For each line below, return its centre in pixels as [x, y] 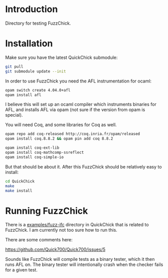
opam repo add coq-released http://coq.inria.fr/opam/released [73, 134]
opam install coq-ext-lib [32, 148]
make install [19, 191]
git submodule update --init [36, 71]
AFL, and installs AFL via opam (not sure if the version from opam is [75, 110]
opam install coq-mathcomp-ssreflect [45, 152]
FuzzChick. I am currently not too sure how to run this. [61, 230]
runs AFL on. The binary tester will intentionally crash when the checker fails [84, 264]
